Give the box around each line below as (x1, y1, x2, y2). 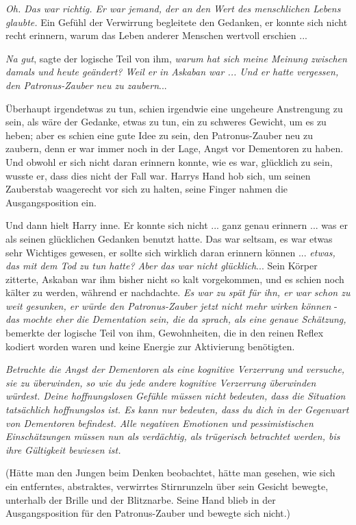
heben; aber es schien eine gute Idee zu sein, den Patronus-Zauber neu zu (5, 127, 313, 142)
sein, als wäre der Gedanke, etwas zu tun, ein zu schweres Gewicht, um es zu (5, 114, 327, 129)
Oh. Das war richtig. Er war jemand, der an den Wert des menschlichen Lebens (5, 1, 341, 15)
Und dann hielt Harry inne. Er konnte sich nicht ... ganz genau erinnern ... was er (5, 218, 348, 232)
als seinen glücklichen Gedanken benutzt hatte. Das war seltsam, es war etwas (5, 231, 333, 245)
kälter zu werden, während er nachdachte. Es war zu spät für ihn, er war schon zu (5, 285, 351, 300)
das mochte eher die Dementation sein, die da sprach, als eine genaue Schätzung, (5, 312, 346, 326)
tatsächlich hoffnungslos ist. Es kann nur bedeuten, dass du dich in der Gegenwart (5, 402, 349, 417)
